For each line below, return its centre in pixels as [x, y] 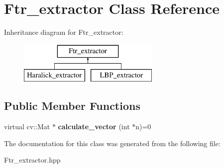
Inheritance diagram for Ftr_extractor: [64, 32]
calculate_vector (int [94, 126]
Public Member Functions [72, 106]
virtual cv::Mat [27, 126]
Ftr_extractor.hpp [32, 160]
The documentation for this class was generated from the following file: [112, 143]
